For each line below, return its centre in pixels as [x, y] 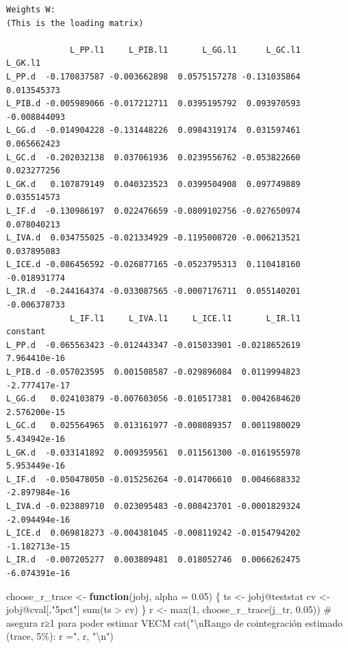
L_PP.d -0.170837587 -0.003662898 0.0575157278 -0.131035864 [153, 76]
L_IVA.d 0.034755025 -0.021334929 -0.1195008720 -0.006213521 [153, 238]
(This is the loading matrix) [75, 23]
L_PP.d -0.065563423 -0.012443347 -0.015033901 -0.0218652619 [153, 345]
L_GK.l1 [24, 63]
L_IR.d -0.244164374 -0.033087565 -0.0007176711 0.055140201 [153, 291]
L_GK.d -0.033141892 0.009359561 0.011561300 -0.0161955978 [153, 452]
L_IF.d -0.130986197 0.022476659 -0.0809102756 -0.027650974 [153, 211]
